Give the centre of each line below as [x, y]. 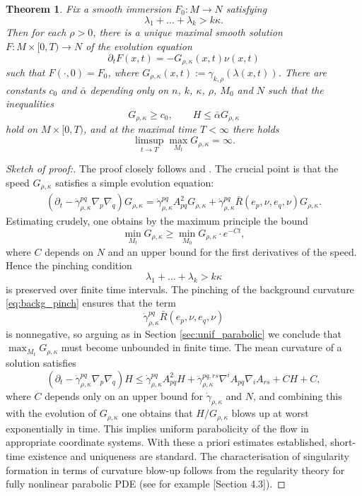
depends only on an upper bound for [124, 395]
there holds [256, 129]
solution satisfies [41, 362]
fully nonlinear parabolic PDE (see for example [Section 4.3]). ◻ [146, 484]
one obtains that [157, 413]
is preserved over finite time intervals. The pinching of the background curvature [180, 289]
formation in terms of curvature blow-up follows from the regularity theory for [175, 470]
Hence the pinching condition [69, 265]
